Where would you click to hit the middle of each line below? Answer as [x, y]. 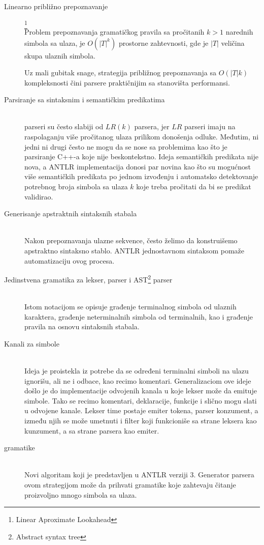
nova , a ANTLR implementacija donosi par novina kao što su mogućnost [138, 166]
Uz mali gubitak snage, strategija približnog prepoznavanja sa [120, 73]
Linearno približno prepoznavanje [56, 6]
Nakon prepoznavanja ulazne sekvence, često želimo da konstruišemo [131, 240]
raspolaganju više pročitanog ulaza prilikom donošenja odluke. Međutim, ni [142, 137]
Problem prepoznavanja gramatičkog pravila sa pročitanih [114, 31]
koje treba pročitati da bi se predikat [194, 187]
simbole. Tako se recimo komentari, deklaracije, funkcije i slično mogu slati [141, 400]
